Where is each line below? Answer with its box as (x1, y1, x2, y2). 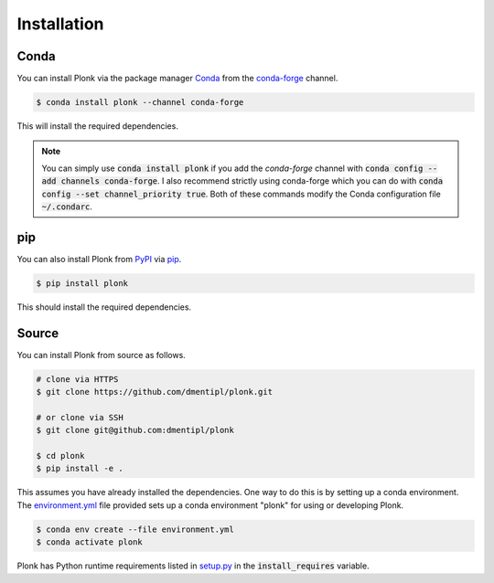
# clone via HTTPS (36, 374, 119, 384)
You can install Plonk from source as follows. (16, 349, 187, 360)
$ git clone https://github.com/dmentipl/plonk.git (36, 387, 274, 397)
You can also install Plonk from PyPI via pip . (16, 253, 182, 264)
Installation (16, 14, 104, 34)
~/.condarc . (41, 201, 93, 212)
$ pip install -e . (36, 463, 123, 474)
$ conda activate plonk (36, 537, 144, 547)
